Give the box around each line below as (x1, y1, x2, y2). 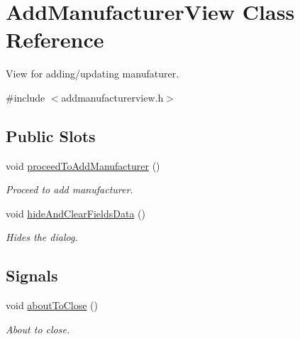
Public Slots (6, 124, 96, 146)
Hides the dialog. (6, 230, 78, 244)
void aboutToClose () (6, 298, 98, 313)
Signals (6, 264, 58, 286)
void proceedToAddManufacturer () (6, 158, 160, 173)
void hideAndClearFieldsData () (6, 205, 145, 220)
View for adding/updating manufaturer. (6, 66, 179, 81)
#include (6, 90, 45, 104)
